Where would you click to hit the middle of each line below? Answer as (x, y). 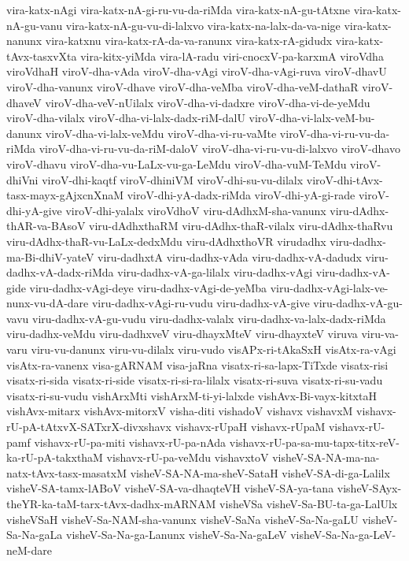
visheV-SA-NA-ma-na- (326, 457)
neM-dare (29, 550)
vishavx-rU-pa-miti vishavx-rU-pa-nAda (130, 442)
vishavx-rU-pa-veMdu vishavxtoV (188, 457)
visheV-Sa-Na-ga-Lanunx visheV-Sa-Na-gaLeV (177, 535)
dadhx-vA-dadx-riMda (60, 272)
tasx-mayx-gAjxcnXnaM (65, 195)
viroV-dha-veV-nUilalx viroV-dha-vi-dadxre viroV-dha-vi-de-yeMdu (208, 102)
